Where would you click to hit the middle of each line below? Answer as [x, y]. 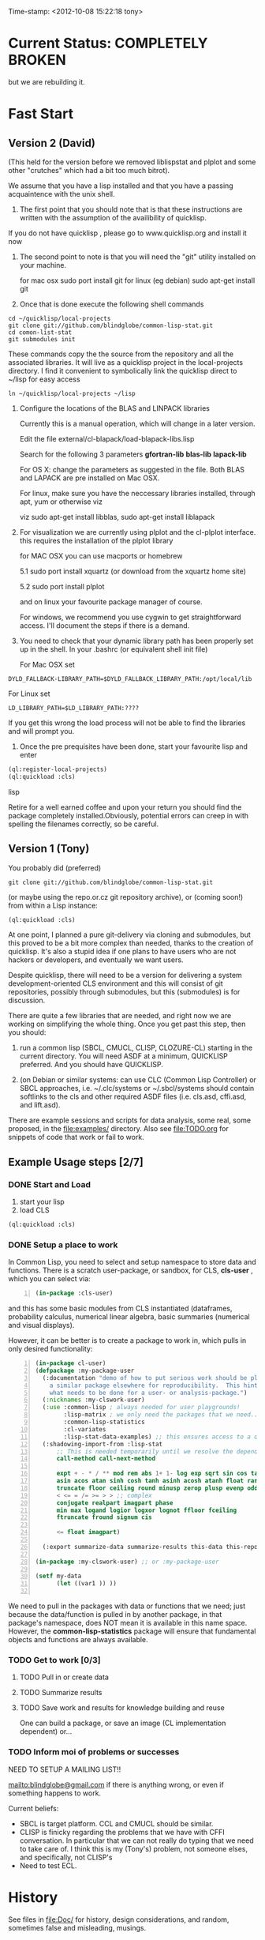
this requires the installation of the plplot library [96, 540]
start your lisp [42, 1202]
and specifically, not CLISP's [66, 1857]
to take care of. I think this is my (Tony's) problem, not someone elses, [134, 1848]
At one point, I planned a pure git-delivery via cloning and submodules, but [129, 934]
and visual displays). [41, 1325]
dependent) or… [46, 1731]
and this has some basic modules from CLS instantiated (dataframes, [120, 1308]
